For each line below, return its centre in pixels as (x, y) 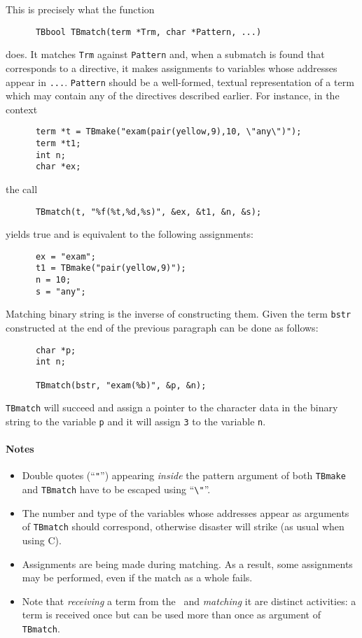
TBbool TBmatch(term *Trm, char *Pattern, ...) (148, 32)
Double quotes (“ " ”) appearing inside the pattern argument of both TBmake (184, 475)
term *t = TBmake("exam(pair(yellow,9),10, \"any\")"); (168, 132)
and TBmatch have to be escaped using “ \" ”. (116, 489)
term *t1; (58, 143)
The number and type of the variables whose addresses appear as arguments (186, 512)
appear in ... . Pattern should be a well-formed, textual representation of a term (180, 81)
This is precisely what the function (80, 9)
